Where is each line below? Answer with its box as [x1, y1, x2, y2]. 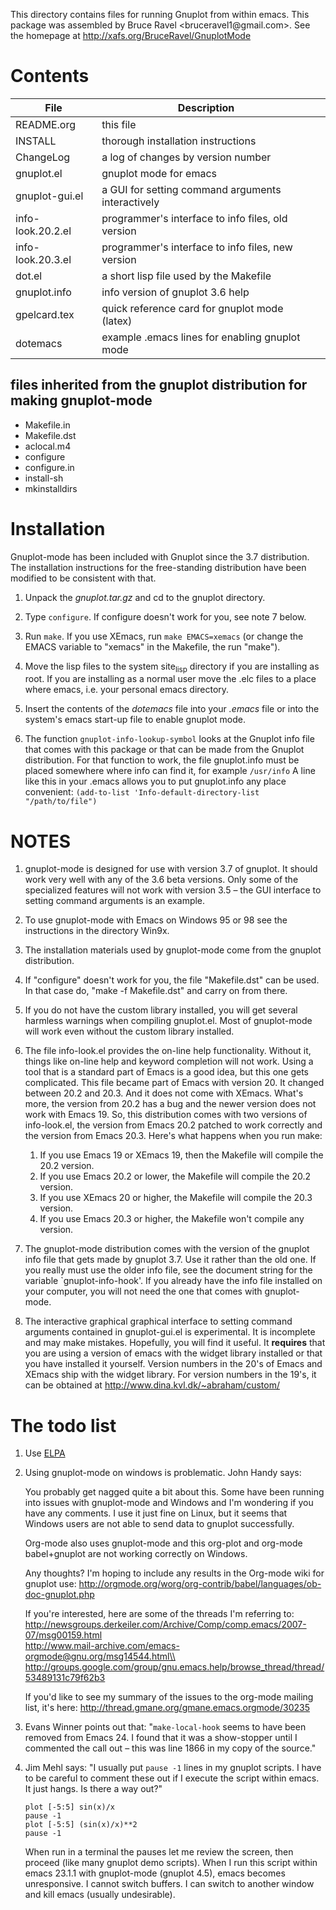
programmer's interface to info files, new [101, 240, 293, 254]
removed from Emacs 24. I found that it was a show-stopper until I [24, 1732, 298, 1744]
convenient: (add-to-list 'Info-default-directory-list [24, 786, 260, 798]
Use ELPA [24, 1447, 66, 1459]
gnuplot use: [24, 1578, 77, 1590]
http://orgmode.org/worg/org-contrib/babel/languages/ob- [78, 1578, 322, 1590]
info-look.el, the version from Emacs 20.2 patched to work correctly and [24, 1119, 323, 1131]
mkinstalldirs [24, 482, 78, 494]
